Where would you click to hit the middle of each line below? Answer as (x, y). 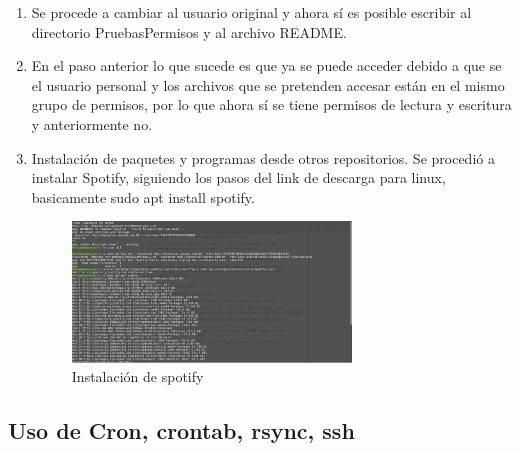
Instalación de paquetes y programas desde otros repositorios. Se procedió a (263, 157)
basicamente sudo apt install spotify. (143, 196)
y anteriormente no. (92, 123)
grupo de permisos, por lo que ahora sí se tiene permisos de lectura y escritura (271, 104)
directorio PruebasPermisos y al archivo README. (189, 31)
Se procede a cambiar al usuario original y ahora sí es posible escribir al (251, 12)
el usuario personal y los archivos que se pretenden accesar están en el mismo (268, 84)
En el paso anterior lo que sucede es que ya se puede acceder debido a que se (266, 65)
